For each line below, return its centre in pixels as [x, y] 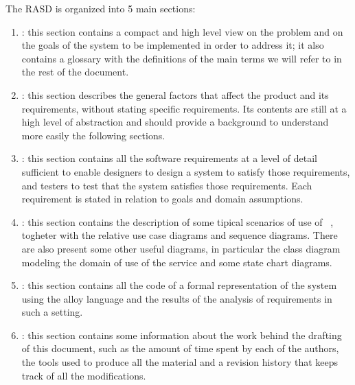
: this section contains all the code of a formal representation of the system [179, 285]
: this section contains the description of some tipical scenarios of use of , [177, 221]
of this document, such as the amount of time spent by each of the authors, [180, 348]
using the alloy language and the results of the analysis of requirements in [177, 298]
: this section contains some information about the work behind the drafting [182, 335]
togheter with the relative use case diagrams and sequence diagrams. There [180, 235]
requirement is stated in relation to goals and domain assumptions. [162, 199]
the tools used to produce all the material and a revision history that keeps [180, 362]
